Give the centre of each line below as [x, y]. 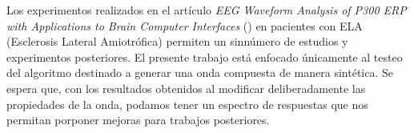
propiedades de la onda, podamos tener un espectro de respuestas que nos [187, 104]
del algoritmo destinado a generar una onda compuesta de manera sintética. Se [200, 73]
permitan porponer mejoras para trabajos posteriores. [138, 120]
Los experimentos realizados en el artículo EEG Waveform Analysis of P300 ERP [207, 10]
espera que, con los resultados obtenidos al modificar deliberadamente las [186, 88]
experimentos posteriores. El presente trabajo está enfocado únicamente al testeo [205, 56]
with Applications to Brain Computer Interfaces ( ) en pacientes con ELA [185, 25]
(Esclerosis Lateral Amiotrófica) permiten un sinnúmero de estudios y [177, 41]
